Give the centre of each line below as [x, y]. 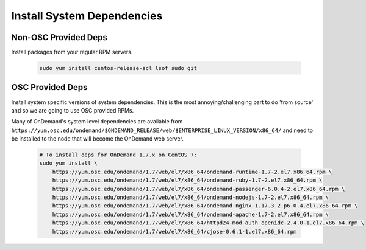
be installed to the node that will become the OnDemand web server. [98, 139]
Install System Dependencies [87, 16]
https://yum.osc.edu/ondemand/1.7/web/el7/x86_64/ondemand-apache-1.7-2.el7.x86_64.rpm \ [191, 214]
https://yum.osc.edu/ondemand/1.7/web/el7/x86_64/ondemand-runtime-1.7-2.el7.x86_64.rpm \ [192, 172]
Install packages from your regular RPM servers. [72, 52]
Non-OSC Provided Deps [59, 37]
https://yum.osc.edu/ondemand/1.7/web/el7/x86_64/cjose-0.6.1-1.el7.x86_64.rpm [174, 231]
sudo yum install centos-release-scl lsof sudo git [118, 68]
